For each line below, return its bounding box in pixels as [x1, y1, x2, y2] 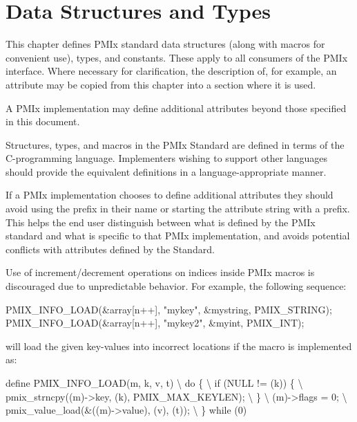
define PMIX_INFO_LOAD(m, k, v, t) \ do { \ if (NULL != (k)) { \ [6, 376, 303, 389]
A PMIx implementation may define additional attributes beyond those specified [6, 100, 347, 115]
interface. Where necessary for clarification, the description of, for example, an [6, 64, 337, 78]
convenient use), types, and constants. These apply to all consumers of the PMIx [6, 50, 348, 64]
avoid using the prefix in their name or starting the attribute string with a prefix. [6, 201, 350, 216]
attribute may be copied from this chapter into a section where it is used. [6, 77, 316, 91]
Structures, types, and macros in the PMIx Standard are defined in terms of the [6, 137, 345, 152]
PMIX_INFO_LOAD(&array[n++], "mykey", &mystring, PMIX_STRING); [6, 302, 332, 316]
